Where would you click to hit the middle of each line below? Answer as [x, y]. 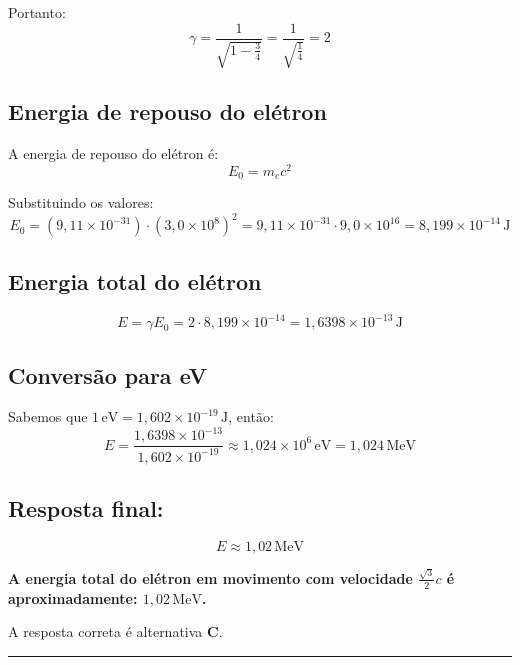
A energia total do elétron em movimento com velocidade [210, 577]
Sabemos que [48, 416]
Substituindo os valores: [81, 202]
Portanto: [37, 12]
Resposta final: [86, 508]
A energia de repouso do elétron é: [113, 153]
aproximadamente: [73, 597]
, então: [251, 416]
